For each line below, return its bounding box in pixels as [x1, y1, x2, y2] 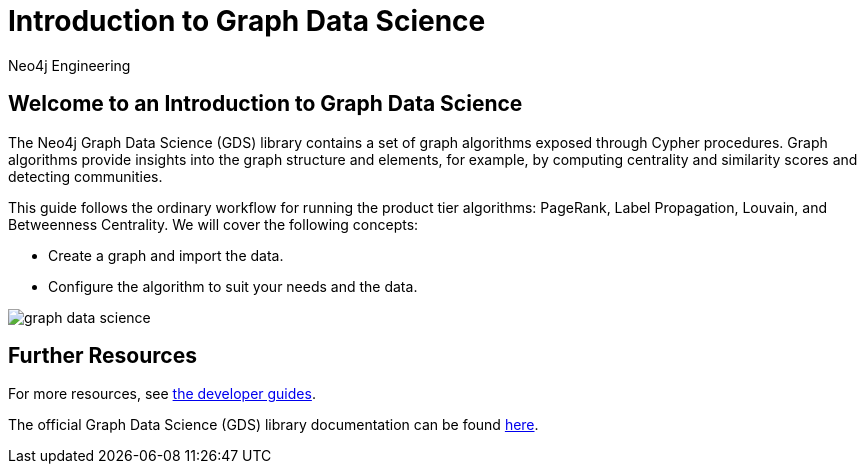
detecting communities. [8, 167, 163, 185]
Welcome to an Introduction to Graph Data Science [8, 91, 523, 117]
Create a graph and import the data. [48, 246, 284, 264]
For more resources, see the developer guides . [8, 385, 316, 403]
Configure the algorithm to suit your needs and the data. [48, 277, 418, 295]
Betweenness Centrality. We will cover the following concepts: [8, 215, 419, 233]
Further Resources [8, 343, 197, 369]
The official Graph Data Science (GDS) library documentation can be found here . [8, 416, 539, 434]
